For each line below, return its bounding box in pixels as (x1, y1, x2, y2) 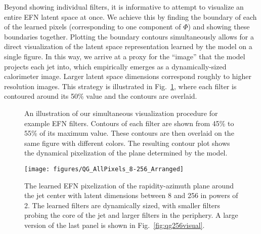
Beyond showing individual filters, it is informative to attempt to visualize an (4, 2, 244, 12)
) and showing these (188, 21, 250, 32)
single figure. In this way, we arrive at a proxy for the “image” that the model (4, 51, 245, 61)
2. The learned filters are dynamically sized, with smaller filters (24, 200, 221, 210)
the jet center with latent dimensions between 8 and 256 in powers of (24, 190, 238, 201)
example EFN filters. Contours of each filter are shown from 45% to (24, 118, 234, 128)
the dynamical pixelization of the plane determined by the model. (24, 147, 228, 158)
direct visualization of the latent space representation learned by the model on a (4, 41, 252, 52)
